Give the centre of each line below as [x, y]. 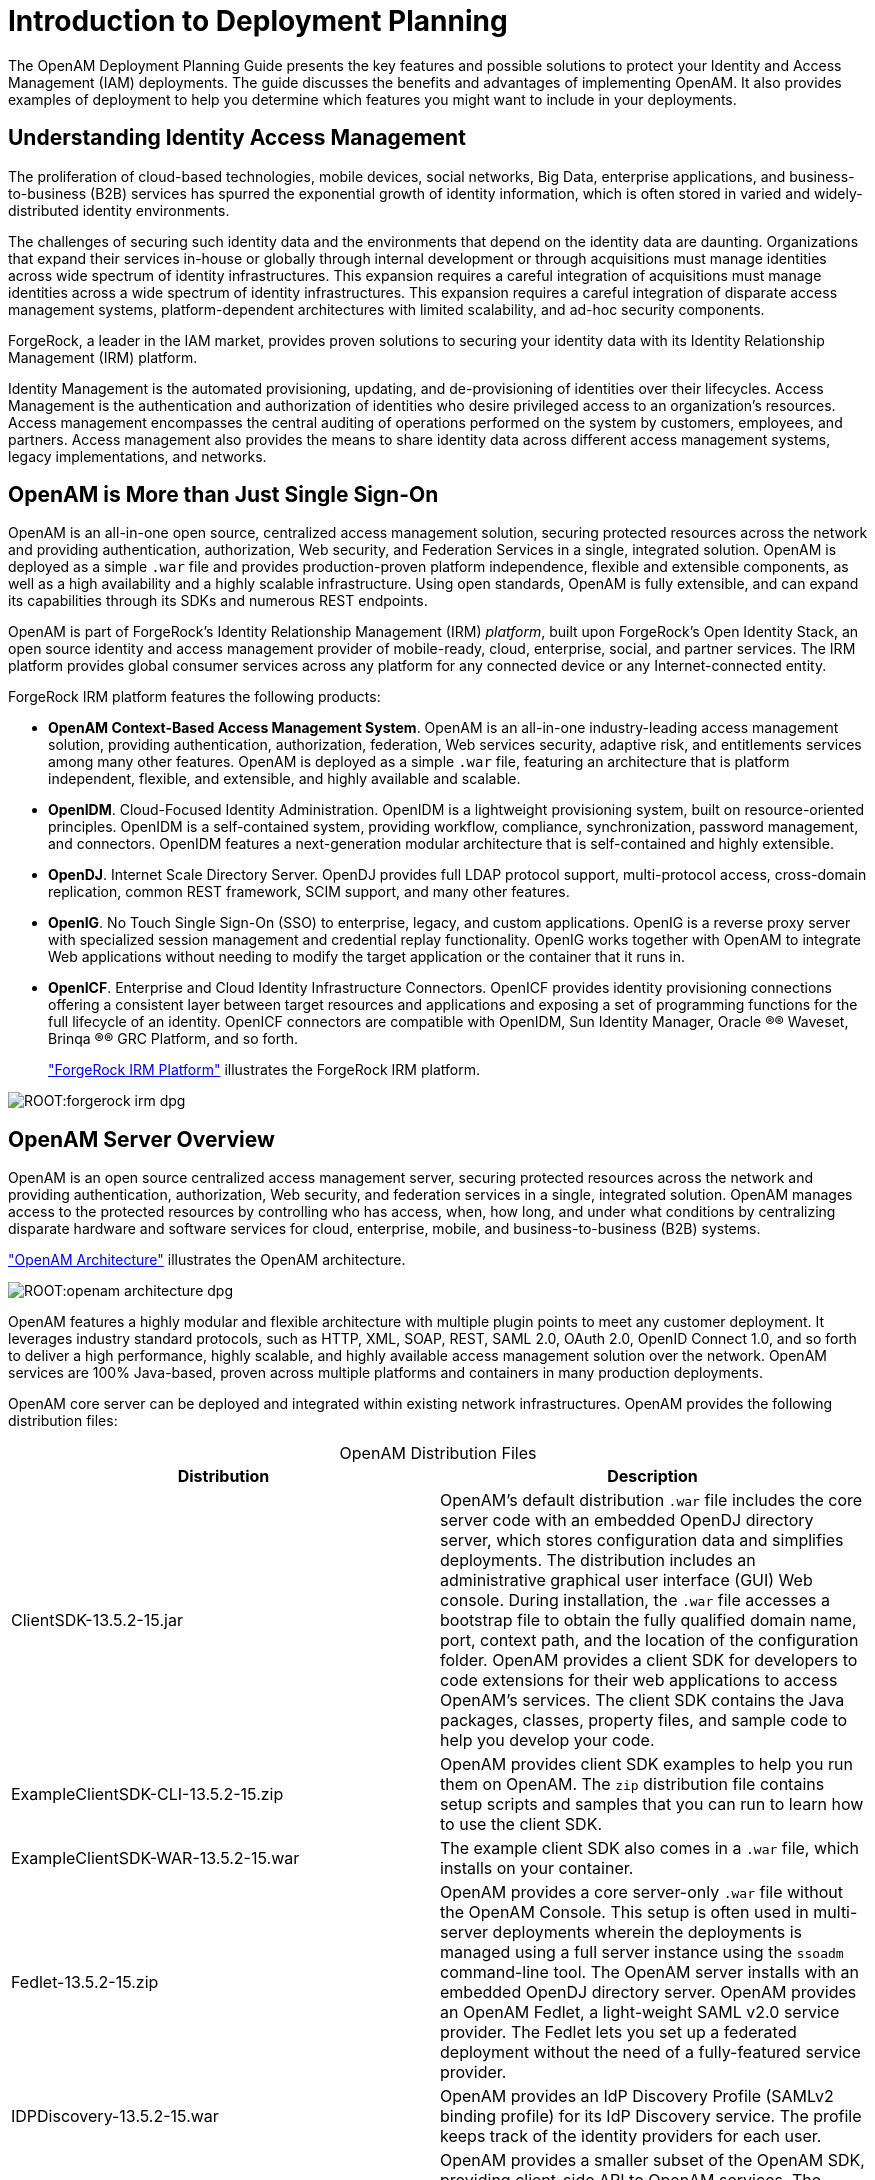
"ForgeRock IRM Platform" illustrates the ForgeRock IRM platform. [264, 1070]
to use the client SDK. [521, 1824]
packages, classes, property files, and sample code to [644, 1720]
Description [652, 1476]
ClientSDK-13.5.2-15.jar [97, 1620]
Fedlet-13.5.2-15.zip [85, 1982]
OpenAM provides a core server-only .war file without [641, 1892]
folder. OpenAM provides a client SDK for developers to [649, 1660]
